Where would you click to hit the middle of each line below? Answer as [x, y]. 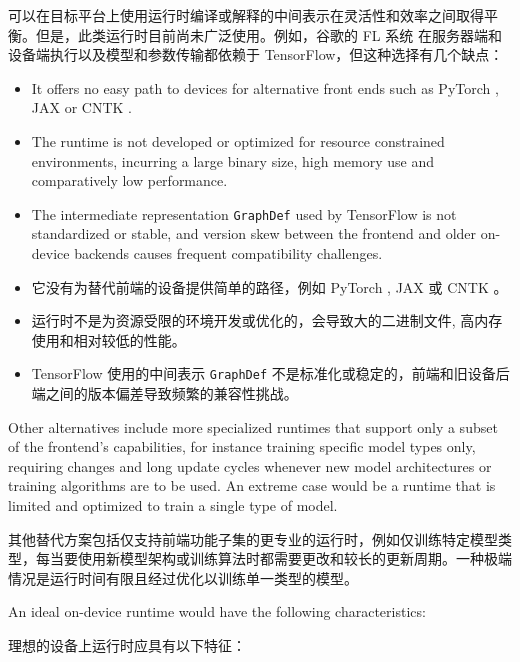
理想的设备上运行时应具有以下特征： [127, 644]
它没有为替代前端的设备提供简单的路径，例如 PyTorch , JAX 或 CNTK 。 [269, 286]
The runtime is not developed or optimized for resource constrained [238, 140]
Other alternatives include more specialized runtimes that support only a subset [253, 426]
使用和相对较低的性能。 [108, 339]
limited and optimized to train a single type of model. [173, 505]
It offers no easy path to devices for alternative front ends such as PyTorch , [265, 87]
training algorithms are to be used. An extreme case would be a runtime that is [252, 485]
